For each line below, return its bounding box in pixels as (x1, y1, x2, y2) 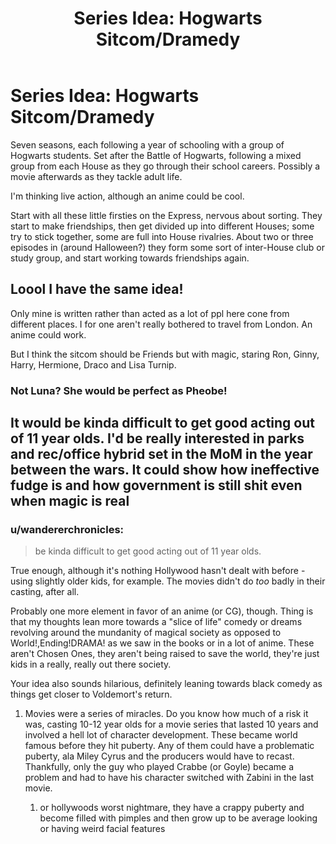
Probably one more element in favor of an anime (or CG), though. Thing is (10, 605, 314, 617)
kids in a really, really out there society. (10, 658, 172, 671)
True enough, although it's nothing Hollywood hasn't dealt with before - (10, 565, 306, 577)
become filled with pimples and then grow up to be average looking (39, 812, 318, 824)
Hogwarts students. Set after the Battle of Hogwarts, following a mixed (10, 149, 302, 161)
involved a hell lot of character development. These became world (24, 729, 298, 741)
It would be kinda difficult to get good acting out (10, 415, 315, 432)
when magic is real (10, 493, 130, 510)
